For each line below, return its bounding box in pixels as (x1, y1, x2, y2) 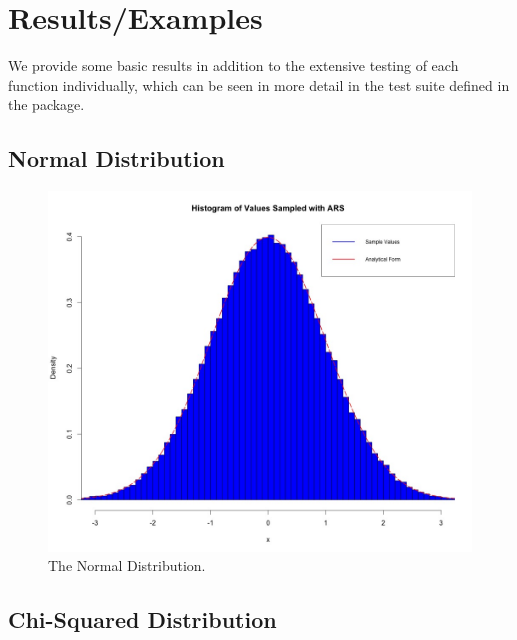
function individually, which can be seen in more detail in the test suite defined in (8, 74, 510, 95)
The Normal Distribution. (48, 555, 206, 576)
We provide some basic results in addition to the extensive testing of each (8, 55, 459, 76)
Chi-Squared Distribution (8, 604, 277, 635)
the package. (8, 94, 85, 115)
